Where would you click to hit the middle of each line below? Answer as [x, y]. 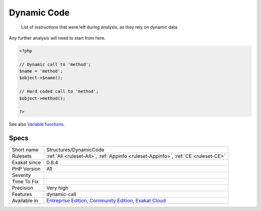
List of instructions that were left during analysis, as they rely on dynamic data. [100, 27]
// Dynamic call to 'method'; [55, 64]
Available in [25, 201]
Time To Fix [25, 181]
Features [22, 195]
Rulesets [22, 156]
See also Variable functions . [37, 124]
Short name [25, 150]
